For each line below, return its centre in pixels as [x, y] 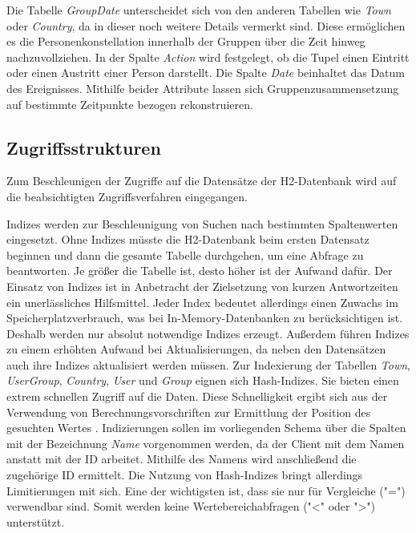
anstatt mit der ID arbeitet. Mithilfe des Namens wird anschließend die [182, 459]
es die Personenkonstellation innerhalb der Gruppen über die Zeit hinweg [186, 41]
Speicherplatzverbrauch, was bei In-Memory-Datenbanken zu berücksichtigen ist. [205, 318]
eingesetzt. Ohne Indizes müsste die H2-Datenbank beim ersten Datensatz [188, 239]
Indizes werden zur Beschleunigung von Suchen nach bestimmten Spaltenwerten [202, 223]
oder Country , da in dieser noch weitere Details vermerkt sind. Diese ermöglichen [206, 25]
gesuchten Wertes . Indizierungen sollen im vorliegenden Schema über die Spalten [206, 428]
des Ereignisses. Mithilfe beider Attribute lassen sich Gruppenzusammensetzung [203, 88]
